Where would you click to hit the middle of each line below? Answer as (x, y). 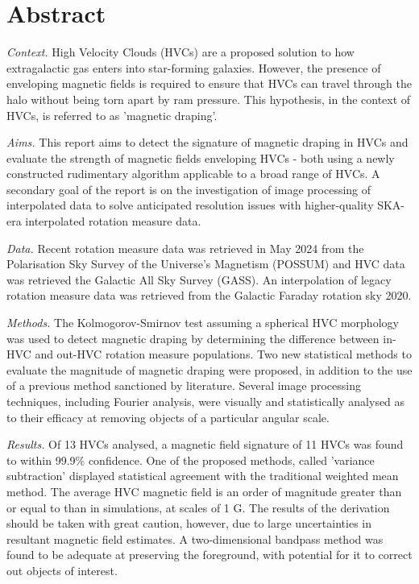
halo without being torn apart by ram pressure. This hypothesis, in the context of (209, 99)
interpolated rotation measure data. (113, 221)
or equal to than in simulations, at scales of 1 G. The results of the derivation (198, 507)
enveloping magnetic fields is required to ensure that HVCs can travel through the (209, 83)
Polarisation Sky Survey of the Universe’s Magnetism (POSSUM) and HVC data (206, 264)
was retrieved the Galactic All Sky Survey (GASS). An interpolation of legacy (199, 279)
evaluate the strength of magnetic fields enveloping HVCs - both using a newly (201, 157)
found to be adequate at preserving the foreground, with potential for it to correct (209, 555)
